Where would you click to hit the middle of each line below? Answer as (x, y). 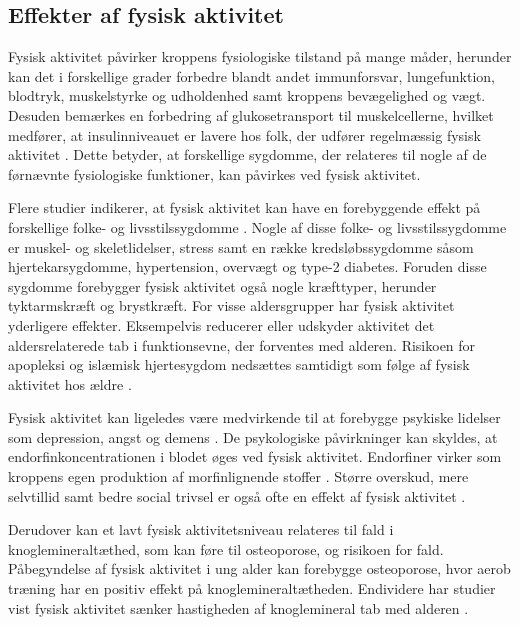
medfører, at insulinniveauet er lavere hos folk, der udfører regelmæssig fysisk (244, 134)
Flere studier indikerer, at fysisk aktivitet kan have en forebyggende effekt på (244, 207)
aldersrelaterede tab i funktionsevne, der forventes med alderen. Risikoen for (242, 344)
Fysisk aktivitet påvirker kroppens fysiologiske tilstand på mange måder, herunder (260, 56)
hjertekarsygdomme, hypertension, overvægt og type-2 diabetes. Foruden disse (247, 266)
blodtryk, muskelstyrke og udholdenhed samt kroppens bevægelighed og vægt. (247, 95)
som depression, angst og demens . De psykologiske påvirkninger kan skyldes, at (253, 436)
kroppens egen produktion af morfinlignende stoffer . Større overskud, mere (238, 476)
